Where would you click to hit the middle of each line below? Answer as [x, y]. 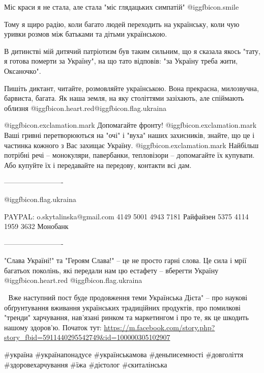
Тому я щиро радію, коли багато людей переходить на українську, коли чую [122, 24]
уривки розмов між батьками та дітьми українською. [86, 34]
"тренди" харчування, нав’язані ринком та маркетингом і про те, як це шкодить [126, 317]
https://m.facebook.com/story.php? [159, 327]
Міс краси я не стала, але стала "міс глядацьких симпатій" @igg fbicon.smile [122, 7]
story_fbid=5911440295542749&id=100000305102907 [87, 337]
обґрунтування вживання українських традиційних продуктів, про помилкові [123, 307]
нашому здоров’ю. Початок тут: [53, 327]
